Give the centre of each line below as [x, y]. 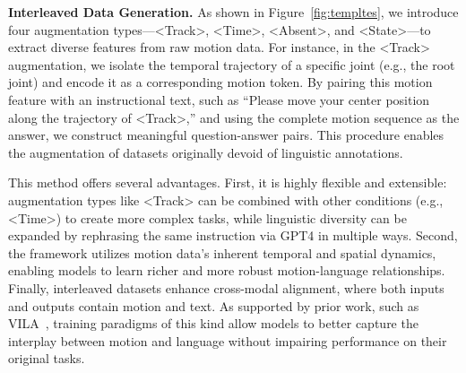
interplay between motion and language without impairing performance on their [228, 340]
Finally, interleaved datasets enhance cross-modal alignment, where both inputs [226, 287]
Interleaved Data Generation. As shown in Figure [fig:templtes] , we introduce [233, 12]
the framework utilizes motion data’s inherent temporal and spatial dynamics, [222, 252]
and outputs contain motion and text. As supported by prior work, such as [214, 305]
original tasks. [47, 358]
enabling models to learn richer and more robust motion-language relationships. [227, 270]
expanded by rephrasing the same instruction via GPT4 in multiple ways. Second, [233, 235]
